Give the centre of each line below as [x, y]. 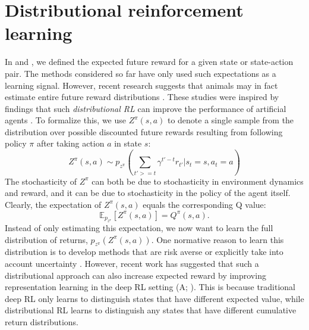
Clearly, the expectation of [53, 204]
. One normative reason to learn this [217, 239]
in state [128, 143]
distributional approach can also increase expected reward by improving [135, 275]
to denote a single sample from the [231, 120]
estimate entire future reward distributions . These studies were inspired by [142, 97]
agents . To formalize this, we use [66, 120]
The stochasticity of [41, 181]
